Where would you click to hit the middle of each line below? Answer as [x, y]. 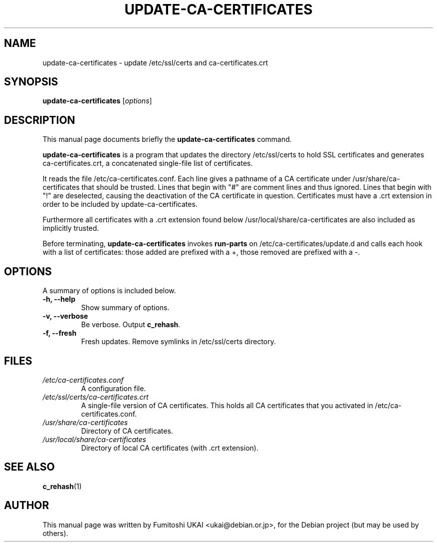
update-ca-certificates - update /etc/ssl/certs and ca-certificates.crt [155, 62]
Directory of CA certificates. [127, 431]
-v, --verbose [65, 316]
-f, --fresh [60, 333]
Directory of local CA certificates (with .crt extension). [170, 448]
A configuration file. [113, 388]
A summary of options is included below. [109, 291]
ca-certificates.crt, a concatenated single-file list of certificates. [148, 163]
